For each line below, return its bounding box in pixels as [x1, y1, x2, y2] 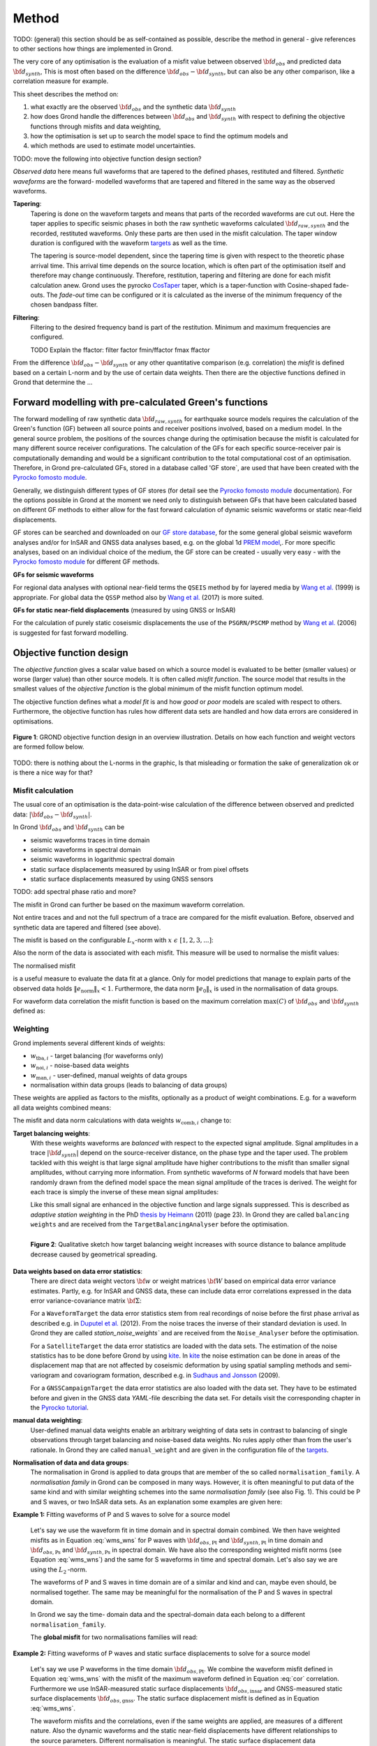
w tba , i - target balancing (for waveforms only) [30, 1051, 164, 1062]
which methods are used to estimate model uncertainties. [30, 142, 195, 150]
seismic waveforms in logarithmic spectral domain [30, 856, 175, 864]
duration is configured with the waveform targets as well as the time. [30, 238, 228, 247]
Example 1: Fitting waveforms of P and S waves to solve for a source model [13, 1510, 230, 1518]
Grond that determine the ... [13, 378, 93, 387]
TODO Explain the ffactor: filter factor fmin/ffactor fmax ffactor [30, 346, 211, 354]
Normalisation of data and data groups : [13, 1458, 129, 1467]
